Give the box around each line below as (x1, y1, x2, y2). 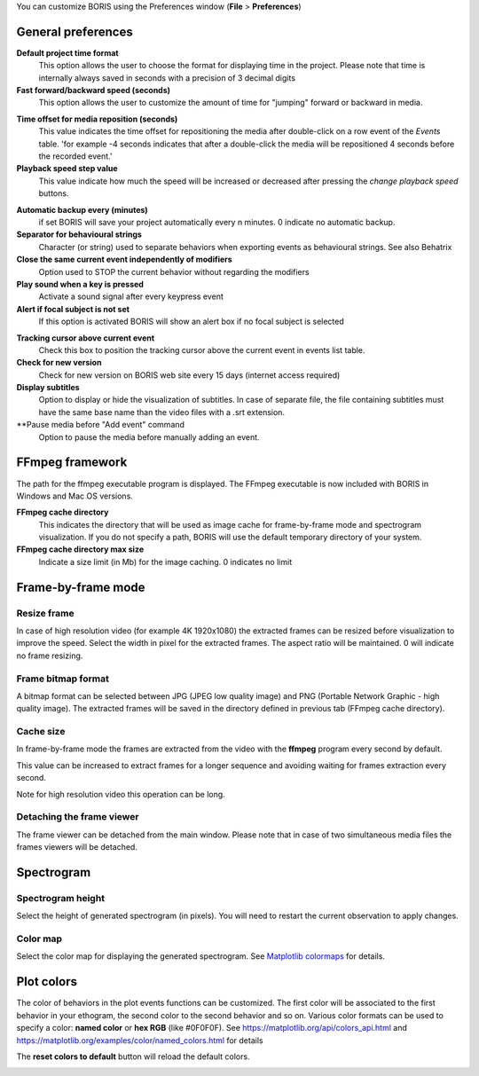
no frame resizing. (16, 650, 83, 661)
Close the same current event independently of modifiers (16, 254, 232, 265)
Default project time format (16, 47, 119, 58)
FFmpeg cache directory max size (16, 544, 145, 554)
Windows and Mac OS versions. (16, 491, 133, 501)
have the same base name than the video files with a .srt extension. (38, 406, 286, 417)
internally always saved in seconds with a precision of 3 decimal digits (38, 72, 296, 83)
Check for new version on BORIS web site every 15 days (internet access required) (38, 369, 341, 381)
